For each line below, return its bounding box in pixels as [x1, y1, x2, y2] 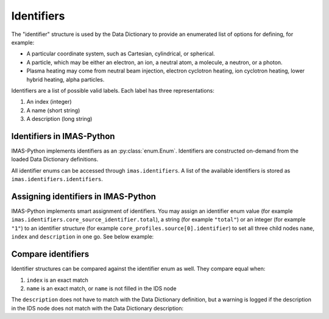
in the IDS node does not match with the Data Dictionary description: [11, 304, 184, 312]
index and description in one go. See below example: [11, 233, 154, 240]
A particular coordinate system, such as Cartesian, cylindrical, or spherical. [26, 50, 216, 57]
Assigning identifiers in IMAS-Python [11, 191, 157, 201]
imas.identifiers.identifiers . [11, 176, 104, 183]
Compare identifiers [11, 249, 90, 259]
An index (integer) [26, 98, 73, 106]
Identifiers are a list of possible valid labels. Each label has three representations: [11, 87, 214, 94]
